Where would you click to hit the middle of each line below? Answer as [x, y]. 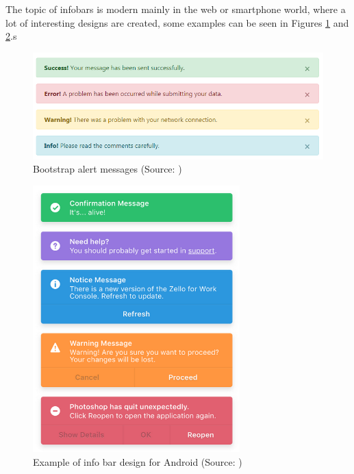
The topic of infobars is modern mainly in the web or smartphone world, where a [176, 9]
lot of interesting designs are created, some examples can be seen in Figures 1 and [177, 22]
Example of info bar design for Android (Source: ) [138, 461]
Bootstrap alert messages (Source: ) [108, 169]
